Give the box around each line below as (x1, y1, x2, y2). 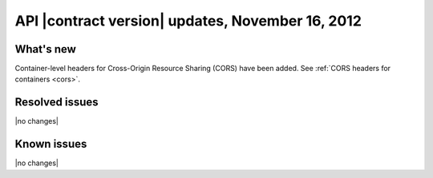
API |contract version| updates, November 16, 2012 (14, 12, 362, 30)
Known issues (14, 137, 87, 151)
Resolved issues (14, 96, 99, 109)
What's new (14, 42, 76, 56)
